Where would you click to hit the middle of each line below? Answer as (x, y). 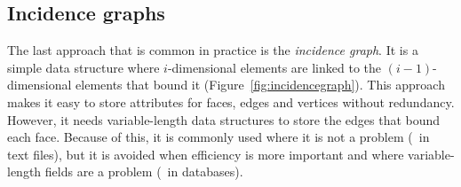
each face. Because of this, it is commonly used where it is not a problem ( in (219, 137)
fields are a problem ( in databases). (144, 171)
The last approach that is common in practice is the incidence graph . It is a (213, 50)
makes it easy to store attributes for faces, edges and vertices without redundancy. (231, 101)
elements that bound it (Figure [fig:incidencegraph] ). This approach (260, 85)
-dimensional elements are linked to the (274, 67)
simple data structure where (83, 67)
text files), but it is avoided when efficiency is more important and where (206, 154)
